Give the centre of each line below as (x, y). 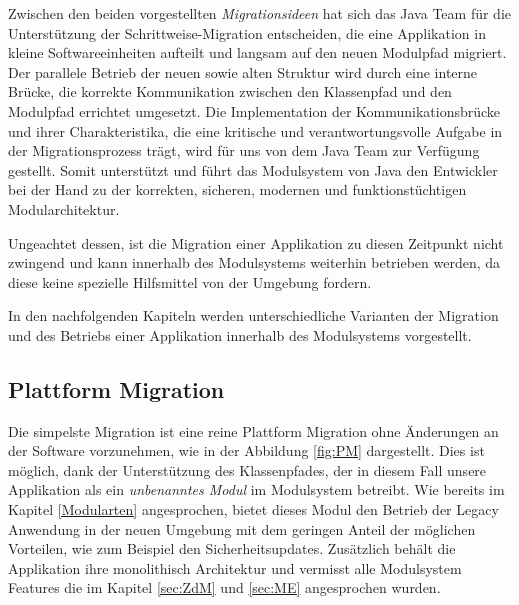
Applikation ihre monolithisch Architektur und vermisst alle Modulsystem (235, 567)
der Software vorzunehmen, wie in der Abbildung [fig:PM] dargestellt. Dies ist (246, 450)
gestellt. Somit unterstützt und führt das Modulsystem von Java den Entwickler (253, 169)
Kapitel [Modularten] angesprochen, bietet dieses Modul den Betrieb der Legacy (253, 509)
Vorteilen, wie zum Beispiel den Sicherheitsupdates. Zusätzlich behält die (232, 548)
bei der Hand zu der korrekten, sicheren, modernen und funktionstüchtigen (237, 189)
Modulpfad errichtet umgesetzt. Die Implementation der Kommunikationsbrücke (254, 110)
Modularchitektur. (64, 208)
